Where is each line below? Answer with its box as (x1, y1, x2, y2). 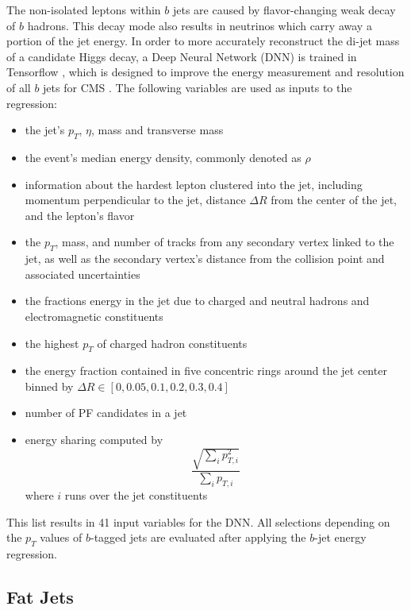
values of (40, 529, 83, 546)
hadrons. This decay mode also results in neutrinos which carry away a (27, 17, 372, 33)
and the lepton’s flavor (25, 207, 135, 223)
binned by (25, 377, 74, 394)
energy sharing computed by (25, 431, 163, 448)
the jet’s (25, 122, 65, 138)
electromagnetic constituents (25, 307, 163, 324)
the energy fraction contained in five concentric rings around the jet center (25, 362, 387, 379)
